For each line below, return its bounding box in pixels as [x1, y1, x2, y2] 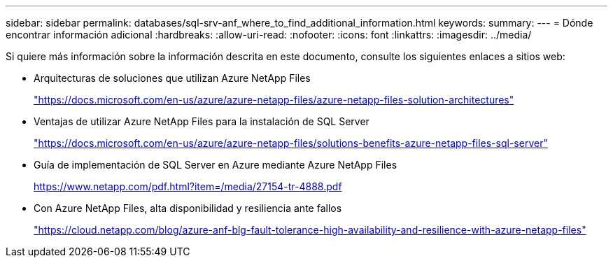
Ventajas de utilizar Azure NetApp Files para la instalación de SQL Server [34, 115, 369, 127]
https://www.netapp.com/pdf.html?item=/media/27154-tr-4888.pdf [34, 180, 342, 192]
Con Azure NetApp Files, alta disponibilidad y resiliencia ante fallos [34, 202, 342, 214]
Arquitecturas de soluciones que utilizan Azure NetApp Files [34, 72, 311, 84]
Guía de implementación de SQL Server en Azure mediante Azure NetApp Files [34, 159, 397, 171]
